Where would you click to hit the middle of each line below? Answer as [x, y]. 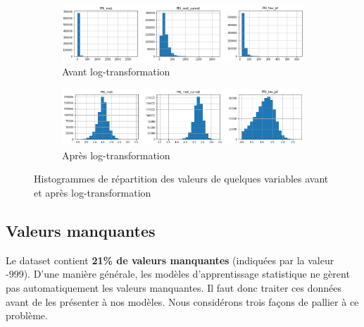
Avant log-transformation [116, 72]
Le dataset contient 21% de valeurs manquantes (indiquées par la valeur [170, 260]
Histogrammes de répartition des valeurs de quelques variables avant [181, 179]
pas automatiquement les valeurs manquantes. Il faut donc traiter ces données [174, 287]
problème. [27, 315]
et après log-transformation [93, 192]
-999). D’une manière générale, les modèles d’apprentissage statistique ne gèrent [178, 274]
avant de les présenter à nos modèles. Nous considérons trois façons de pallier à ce [182, 301]
